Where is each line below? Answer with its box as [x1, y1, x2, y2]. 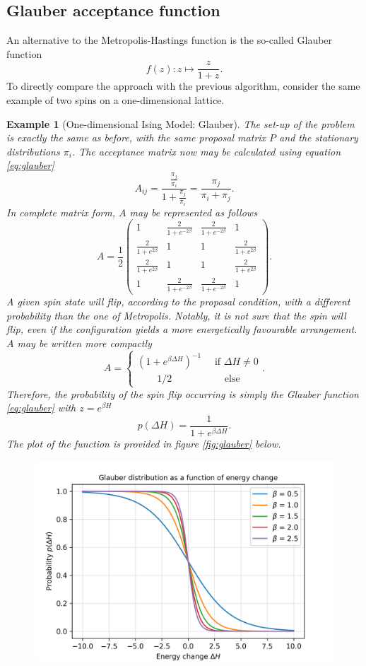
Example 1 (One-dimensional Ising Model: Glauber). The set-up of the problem [6, 116, 355, 131]
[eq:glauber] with [6, 400, 76, 415]
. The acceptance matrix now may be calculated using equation [71, 144, 341, 158]
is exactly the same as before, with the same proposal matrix [6, 130, 266, 145]
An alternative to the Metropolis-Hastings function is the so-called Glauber [6, 33, 333, 47]
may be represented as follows [129, 204, 257, 219]
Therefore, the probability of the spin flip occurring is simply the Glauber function [6, 386, 359, 401]
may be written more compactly [17, 335, 152, 350]
